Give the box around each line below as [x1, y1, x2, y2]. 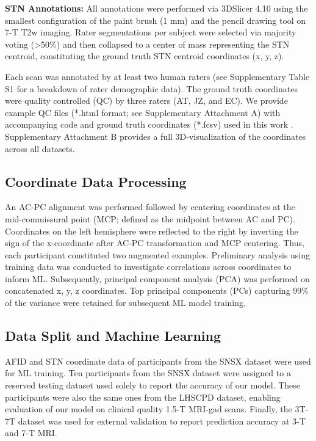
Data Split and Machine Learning [5, 326, 221, 345]
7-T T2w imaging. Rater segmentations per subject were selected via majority [5, 26, 296, 38]
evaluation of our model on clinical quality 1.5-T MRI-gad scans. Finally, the [5, 403, 292, 415]
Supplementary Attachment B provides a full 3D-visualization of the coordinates [5, 129, 306, 142]
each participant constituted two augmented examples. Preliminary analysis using [5, 248, 311, 261]
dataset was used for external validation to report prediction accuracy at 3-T [18, 414, 306, 427]
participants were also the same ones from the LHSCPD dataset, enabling [5, 390, 281, 403]
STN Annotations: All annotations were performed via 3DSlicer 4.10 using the [5, 2, 308, 14]
